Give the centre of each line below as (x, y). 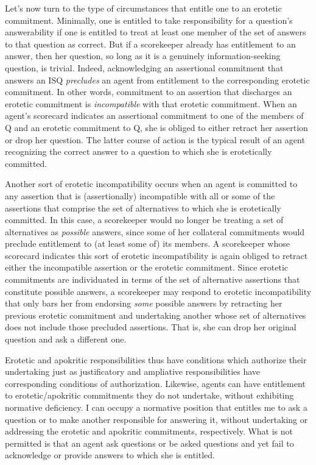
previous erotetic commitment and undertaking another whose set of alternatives (156, 315)
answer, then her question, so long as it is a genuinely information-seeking (143, 56)
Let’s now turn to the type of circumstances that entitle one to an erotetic (143, 8)
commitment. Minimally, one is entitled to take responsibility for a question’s (149, 20)
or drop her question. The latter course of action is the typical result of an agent (155, 139)
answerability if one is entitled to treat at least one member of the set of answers (156, 32)
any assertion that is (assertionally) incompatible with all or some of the (140, 195)
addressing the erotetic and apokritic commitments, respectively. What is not (149, 431)
